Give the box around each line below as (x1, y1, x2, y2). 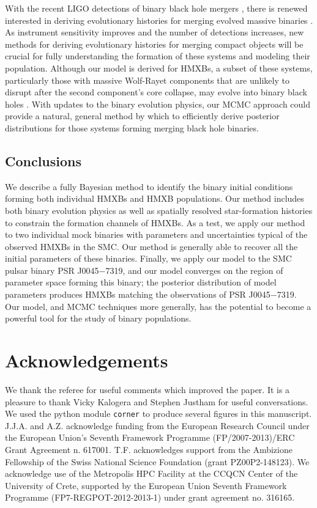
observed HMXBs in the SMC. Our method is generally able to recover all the (5, 240, 298, 252)
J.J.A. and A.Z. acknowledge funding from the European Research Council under (5, 419, 310, 432)
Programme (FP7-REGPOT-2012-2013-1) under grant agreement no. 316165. (5, 491, 295, 504)
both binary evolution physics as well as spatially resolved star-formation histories (5, 204, 313, 216)
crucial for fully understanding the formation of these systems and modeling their (5, 50, 310, 62)
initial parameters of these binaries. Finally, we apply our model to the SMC (5, 252, 292, 265)
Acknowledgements (5, 348, 168, 373)
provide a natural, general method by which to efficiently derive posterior (5, 109, 280, 122)
